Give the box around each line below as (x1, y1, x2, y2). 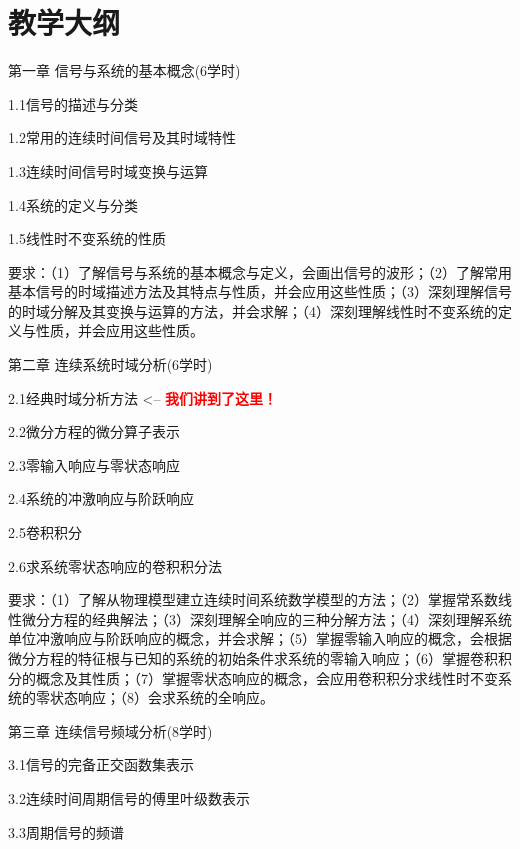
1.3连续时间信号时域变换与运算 (8, 160, 208, 181)
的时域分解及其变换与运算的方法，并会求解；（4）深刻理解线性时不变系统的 (8, 300, 498, 321)
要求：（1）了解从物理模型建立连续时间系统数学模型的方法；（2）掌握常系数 (8, 589, 498, 610)
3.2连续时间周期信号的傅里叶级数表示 (8, 787, 250, 808)
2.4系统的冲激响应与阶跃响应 (8, 488, 194, 509)
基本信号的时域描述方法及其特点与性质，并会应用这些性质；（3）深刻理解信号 (8, 281, 512, 302)
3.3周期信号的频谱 (8, 821, 124, 842)
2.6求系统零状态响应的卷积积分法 (8, 555, 222, 576)
